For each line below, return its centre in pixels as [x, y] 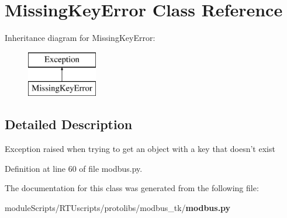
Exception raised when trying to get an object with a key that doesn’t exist [140, 149]
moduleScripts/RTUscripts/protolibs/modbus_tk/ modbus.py [118, 207]
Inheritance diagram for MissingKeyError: [80, 38]
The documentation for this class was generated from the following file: [132, 188]
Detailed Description [69, 124]
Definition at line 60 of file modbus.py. [74, 168]
